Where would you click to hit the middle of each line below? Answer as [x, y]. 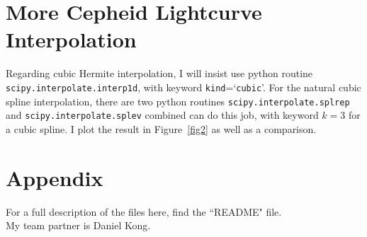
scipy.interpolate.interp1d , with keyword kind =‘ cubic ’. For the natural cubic [183, 87]
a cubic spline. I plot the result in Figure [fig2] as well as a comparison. [161, 128]
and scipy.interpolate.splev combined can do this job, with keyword [162, 115]
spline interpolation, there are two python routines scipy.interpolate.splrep [178, 101]
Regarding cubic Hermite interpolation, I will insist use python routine [159, 73]
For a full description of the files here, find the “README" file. [144, 211]
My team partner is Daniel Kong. [78, 225]
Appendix [55, 177]
